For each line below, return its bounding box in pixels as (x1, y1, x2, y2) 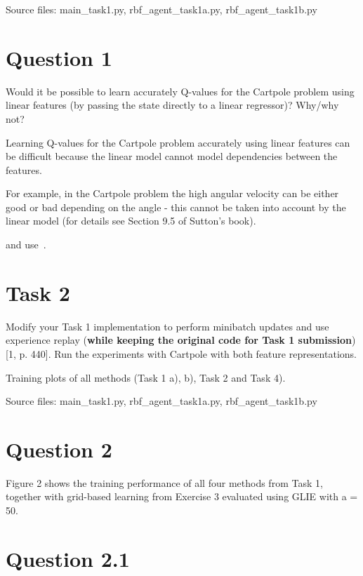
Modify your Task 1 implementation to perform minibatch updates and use (6, 319, 329, 333)
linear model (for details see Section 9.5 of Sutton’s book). (6, 213, 256, 228)
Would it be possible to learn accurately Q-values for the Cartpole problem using (6, 83, 355, 98)
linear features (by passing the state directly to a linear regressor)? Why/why (6, 98, 339, 112)
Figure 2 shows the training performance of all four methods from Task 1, (6, 475, 323, 490)
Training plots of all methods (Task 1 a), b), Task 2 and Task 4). (6, 370, 286, 384)
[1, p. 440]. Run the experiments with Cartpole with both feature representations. (6, 346, 357, 361)
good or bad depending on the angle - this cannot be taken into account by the (6, 199, 346, 214)
